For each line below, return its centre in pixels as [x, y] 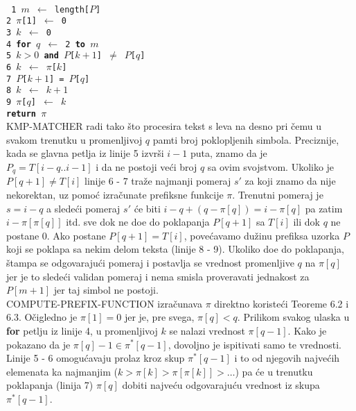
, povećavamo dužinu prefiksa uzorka [262, 235]
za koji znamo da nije [290, 181]
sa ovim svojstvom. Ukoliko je [271, 166]
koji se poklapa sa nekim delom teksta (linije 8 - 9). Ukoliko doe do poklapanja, [175, 249]
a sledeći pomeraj [83, 208]
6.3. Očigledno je [42, 317]
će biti [147, 208]
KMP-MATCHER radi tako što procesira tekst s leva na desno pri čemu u [164, 126]
